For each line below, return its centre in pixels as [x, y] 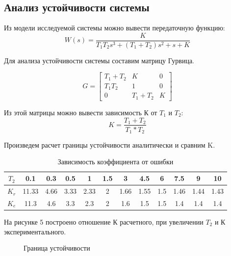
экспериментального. [35, 231]
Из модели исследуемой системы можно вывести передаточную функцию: [115, 28]
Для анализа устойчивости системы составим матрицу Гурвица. [99, 60]
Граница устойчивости [57, 248]
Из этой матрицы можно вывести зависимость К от [81, 112]
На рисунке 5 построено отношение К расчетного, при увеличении [104, 222]
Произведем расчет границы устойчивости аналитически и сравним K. [110, 145]
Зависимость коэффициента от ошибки [115, 161]
